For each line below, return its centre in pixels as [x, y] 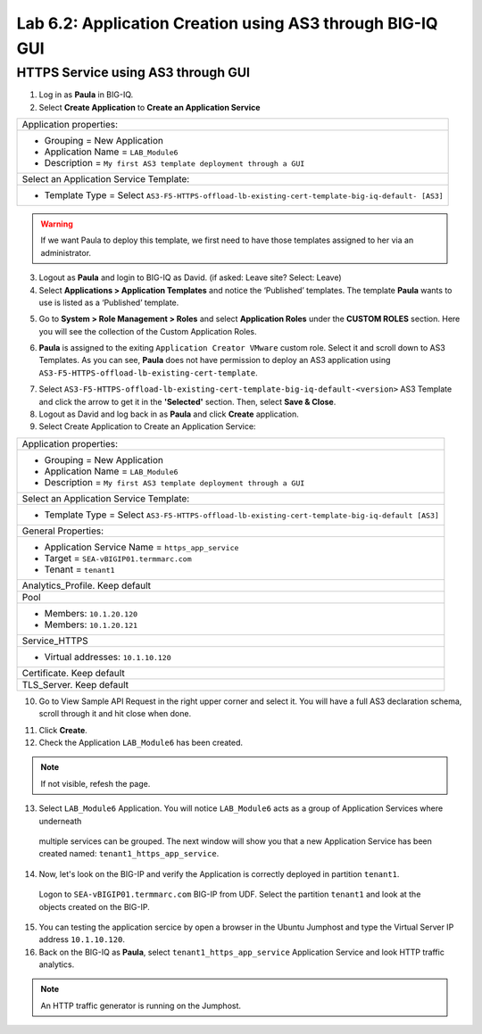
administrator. [66, 252]
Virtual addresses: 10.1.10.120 [108, 657]
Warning [57, 224]
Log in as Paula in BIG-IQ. [86, 95]
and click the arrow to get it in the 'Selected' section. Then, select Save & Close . [187, 401]
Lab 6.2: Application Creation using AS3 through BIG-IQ [227, 23]
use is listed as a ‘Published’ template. [109, 302]
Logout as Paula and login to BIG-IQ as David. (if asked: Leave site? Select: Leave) [191, 277]
